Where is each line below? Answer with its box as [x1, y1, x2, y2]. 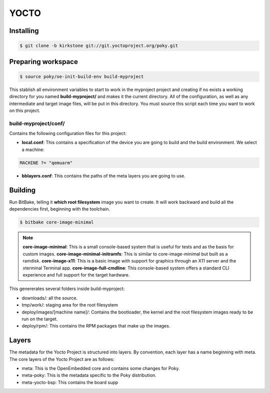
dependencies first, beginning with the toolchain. [9, 206, 110, 212]
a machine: [21, 146, 45, 152]
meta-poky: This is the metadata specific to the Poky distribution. [21, 372, 157, 378]
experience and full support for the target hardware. [22, 272, 130, 278]
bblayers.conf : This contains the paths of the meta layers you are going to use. [21, 172, 185, 178]
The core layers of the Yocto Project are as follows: [9, 356, 115, 362]
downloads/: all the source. [21, 295, 78, 301]
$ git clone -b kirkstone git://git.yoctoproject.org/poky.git [19, 43, 178, 48]
